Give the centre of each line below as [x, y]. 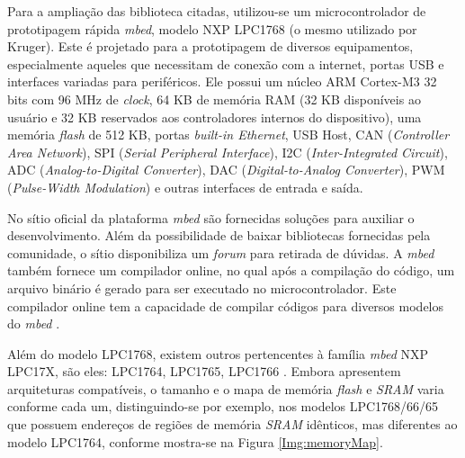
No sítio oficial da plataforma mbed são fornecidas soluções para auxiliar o [211, 217]
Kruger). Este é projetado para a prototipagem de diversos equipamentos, [210, 46]
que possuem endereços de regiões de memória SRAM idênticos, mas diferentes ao [232, 424]
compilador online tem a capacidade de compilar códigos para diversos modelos [225, 305]
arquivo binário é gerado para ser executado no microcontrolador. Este [202, 287]
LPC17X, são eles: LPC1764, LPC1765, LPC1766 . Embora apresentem [204, 371]
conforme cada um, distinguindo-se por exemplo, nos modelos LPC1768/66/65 [223, 406]
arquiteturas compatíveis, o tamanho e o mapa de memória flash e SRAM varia [226, 388]
